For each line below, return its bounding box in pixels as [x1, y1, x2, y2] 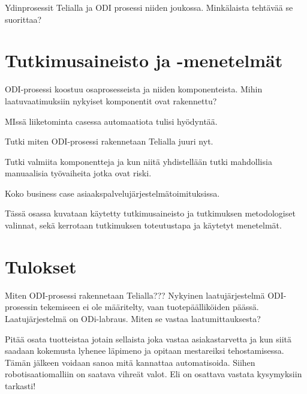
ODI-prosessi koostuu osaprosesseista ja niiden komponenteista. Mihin [5, 83, 263, 95]
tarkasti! [5, 379, 36, 392]
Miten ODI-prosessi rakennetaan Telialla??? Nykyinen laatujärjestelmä [5, 288, 265, 301]
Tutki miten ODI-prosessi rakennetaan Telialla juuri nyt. [5, 135, 213, 148]
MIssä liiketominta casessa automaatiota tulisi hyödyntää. [5, 115, 218, 127]
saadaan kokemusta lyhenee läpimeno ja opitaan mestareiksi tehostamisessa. [5, 344, 284, 357]
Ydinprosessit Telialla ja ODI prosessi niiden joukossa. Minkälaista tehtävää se [5, 1, 293, 13]
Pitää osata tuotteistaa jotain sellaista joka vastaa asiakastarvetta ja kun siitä [5, 332, 292, 345]
